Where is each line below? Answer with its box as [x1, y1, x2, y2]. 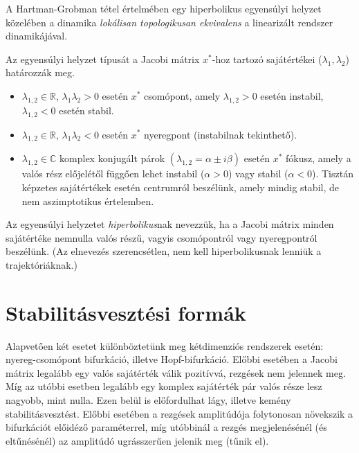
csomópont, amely [144, 88, 221, 103]
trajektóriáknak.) [6, 257, 77, 272]
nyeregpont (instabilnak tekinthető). [144, 127, 297, 141]
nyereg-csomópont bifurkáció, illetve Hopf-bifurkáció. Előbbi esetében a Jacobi [6, 352, 338, 366]
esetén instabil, [260, 88, 324, 103]
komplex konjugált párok [59, 151, 165, 166]
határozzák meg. [6, 65, 75, 80]
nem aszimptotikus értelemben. [21, 193, 154, 208]
